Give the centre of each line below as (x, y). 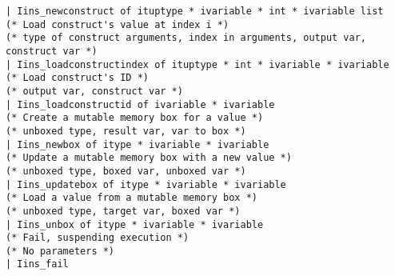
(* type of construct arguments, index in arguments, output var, (186, 38)
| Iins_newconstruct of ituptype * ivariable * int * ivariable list (195, 11)
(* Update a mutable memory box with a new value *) (149, 158)
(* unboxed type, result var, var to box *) (126, 131)
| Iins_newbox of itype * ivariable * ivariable (138, 144)
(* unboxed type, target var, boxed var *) (123, 211)
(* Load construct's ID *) (77, 78)
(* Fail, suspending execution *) (98, 238)
